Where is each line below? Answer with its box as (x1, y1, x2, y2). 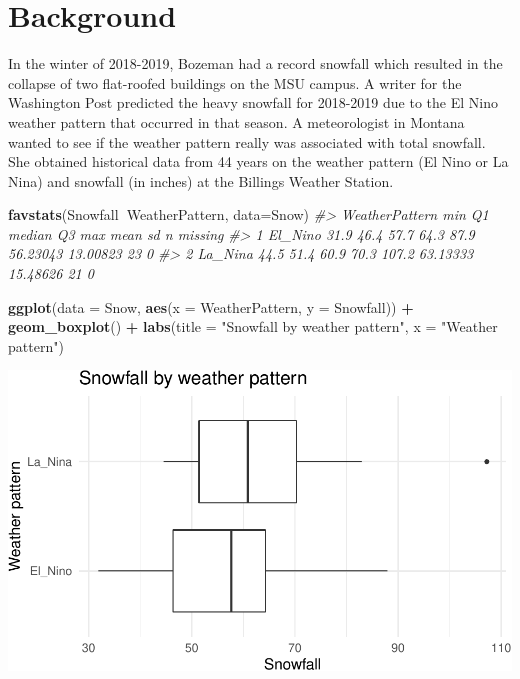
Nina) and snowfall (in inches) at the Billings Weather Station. (8, 170, 394, 191)
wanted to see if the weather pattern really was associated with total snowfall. (8, 131, 486, 152)
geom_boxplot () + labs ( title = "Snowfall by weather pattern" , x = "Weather (8, 316, 498, 337)
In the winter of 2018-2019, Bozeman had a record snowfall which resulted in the (8, 53, 503, 74)
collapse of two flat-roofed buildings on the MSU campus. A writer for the (8, 72, 462, 93)
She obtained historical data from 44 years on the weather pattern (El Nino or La (8, 151, 509, 172)
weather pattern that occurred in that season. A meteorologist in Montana (8, 111, 465, 132)
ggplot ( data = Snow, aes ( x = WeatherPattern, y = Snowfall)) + (8, 296, 414, 317)
